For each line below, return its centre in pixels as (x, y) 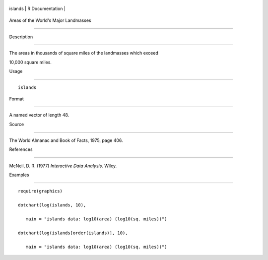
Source (17, 124)
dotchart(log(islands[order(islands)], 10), (73, 233)
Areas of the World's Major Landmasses (50, 20)
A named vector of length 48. (39, 115)
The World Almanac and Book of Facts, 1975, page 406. (66, 140)
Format (17, 99)
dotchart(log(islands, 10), (52, 205)
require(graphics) (40, 191)
